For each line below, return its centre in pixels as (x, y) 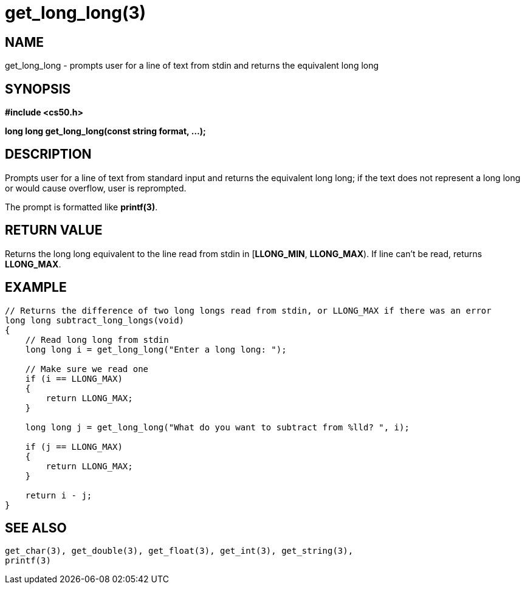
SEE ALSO (36, 528)
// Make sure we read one (87, 369)
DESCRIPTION (48, 154)
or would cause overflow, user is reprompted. (96, 188)
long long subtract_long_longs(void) (95, 320)
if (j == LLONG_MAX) (74, 446)
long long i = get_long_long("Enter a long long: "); (156, 349)
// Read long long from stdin (97, 339)
